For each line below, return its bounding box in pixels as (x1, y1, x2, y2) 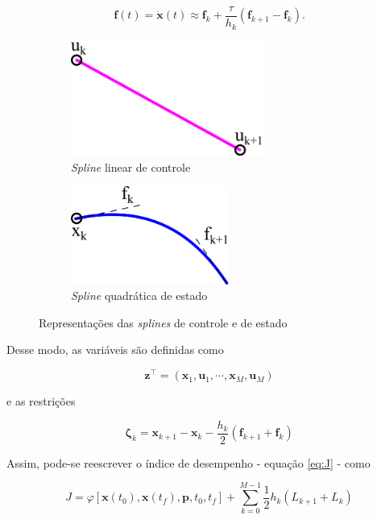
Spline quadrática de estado (71, 287, 208, 304)
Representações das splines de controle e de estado (39, 314, 288, 331)
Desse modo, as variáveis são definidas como (6, 341, 224, 358)
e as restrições (6, 393, 76, 410)
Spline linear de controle (71, 158, 191, 175)
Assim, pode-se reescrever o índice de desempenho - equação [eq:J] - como (6, 454, 371, 471)
